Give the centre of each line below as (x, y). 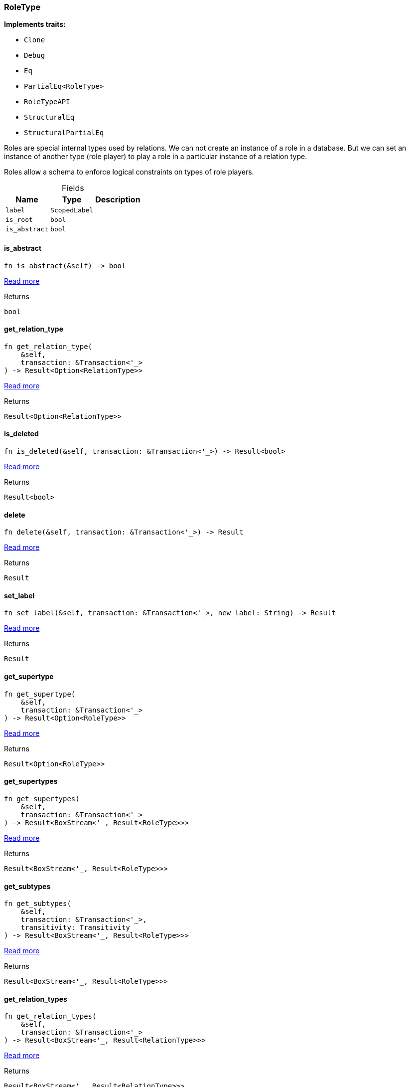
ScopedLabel (72, 210)
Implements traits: (35, 24)
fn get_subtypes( (38, 904)
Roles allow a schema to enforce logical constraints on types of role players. (129, 172)
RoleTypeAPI (47, 102)
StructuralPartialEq (64, 133)
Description (118, 200)
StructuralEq (49, 117)
